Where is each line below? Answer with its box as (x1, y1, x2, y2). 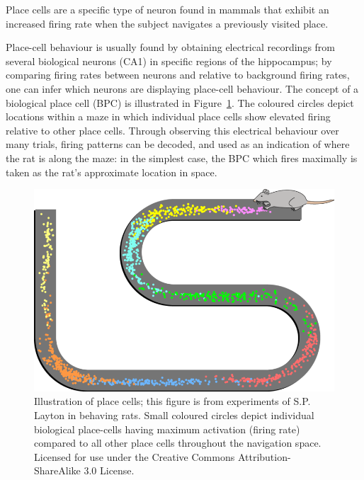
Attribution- (237, 449, 291, 464)
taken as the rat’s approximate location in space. (6, 164, 217, 179)
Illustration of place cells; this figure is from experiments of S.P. (34, 394, 311, 408)
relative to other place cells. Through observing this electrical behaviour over (6, 122, 339, 137)
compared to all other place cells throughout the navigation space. (34, 435, 322, 450)
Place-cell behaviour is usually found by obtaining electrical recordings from (6, 40, 335, 55)
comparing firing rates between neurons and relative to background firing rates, (6, 67, 350, 82)
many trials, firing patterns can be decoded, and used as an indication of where (6, 137, 350, 152)
